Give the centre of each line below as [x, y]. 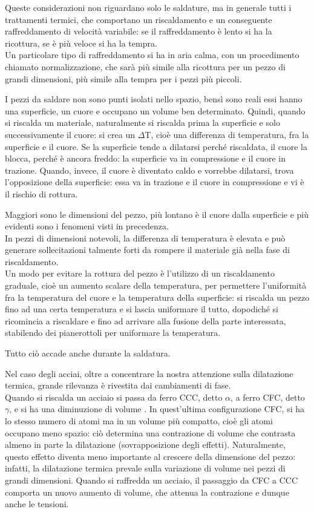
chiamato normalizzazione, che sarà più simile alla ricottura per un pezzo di [145, 66]
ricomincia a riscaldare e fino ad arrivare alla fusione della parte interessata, [146, 320]
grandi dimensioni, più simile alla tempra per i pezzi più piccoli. [123, 78]
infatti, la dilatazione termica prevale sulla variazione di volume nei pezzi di [145, 468]
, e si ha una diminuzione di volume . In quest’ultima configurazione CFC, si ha [157, 409]
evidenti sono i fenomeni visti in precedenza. [87, 226]
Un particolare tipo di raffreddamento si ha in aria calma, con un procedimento [152, 55]
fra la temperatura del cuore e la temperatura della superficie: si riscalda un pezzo [157, 297]
